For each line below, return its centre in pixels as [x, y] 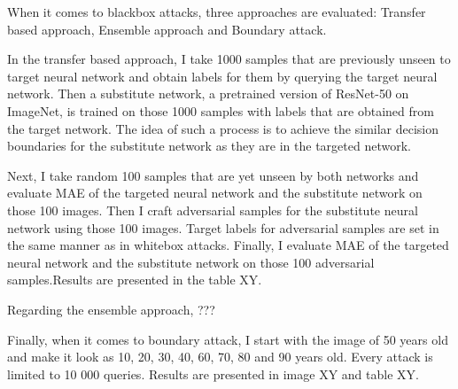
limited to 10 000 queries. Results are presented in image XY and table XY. [213, 373]
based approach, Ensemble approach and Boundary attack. [167, 29]
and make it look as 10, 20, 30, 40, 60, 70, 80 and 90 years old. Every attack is [220, 357]
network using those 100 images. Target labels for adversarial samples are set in [223, 227]
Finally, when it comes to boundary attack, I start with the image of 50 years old [228, 339]
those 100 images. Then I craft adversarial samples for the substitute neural [213, 210]
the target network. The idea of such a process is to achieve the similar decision [223, 128]
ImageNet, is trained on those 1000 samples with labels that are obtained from [221, 110]
